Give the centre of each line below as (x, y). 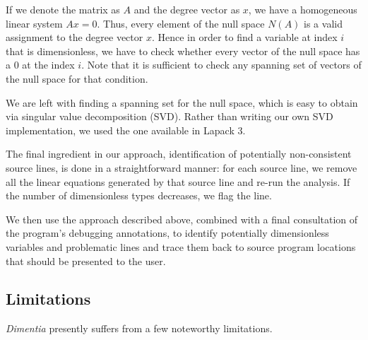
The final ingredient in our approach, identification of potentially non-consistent (179, 154)
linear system (34, 23)
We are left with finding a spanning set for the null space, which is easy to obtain (182, 102)
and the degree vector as (187, 9)
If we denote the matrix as (63, 9)
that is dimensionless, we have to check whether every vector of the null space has (183, 51)
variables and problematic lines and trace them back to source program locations (181, 246)
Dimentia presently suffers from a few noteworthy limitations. (139, 328)
